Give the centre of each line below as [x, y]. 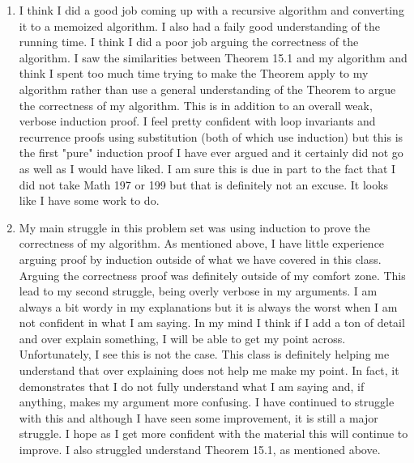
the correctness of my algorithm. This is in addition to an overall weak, [196, 105]
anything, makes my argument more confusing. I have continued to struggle [207, 402]
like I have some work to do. [89, 200]
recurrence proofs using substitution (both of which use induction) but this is [211, 136]
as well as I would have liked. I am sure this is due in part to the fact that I [207, 168]
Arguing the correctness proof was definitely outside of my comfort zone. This [212, 275]
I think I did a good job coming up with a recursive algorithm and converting [211, 10]
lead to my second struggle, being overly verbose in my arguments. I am [198, 291]
